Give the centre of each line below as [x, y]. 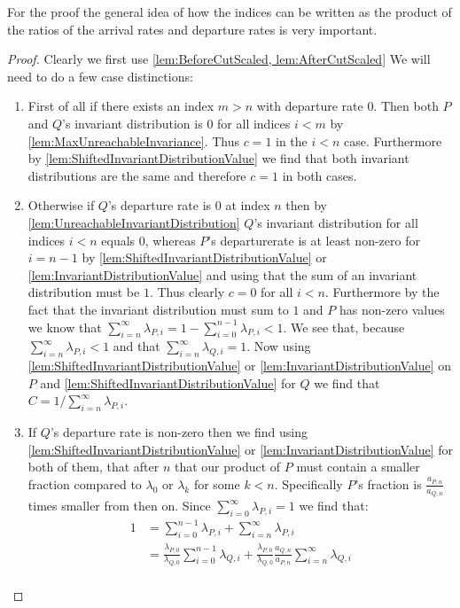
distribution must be [84, 292]
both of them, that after [94, 467]
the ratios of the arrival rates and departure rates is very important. [192, 29]
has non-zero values [392, 309]
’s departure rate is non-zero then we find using [179, 432]
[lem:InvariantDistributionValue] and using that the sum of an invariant [222, 274]
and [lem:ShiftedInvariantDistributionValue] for [168, 382]
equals [118, 240]
